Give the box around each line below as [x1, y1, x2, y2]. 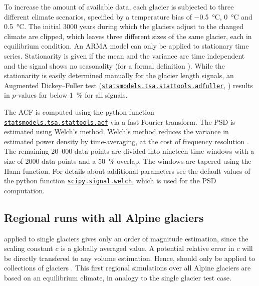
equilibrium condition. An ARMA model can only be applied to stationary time [4, 41, 249, 51]
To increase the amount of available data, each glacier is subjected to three [4, 2, 234, 12]
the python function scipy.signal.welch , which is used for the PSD [4, 175, 216, 186]
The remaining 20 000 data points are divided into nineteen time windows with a [4, 146, 254, 156]
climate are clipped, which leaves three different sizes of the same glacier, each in [4, 31, 252, 41]
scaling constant [4, 243, 53, 253]
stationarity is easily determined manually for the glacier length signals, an [4, 70, 234, 81]
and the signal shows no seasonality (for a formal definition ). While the [4, 60, 225, 71]
